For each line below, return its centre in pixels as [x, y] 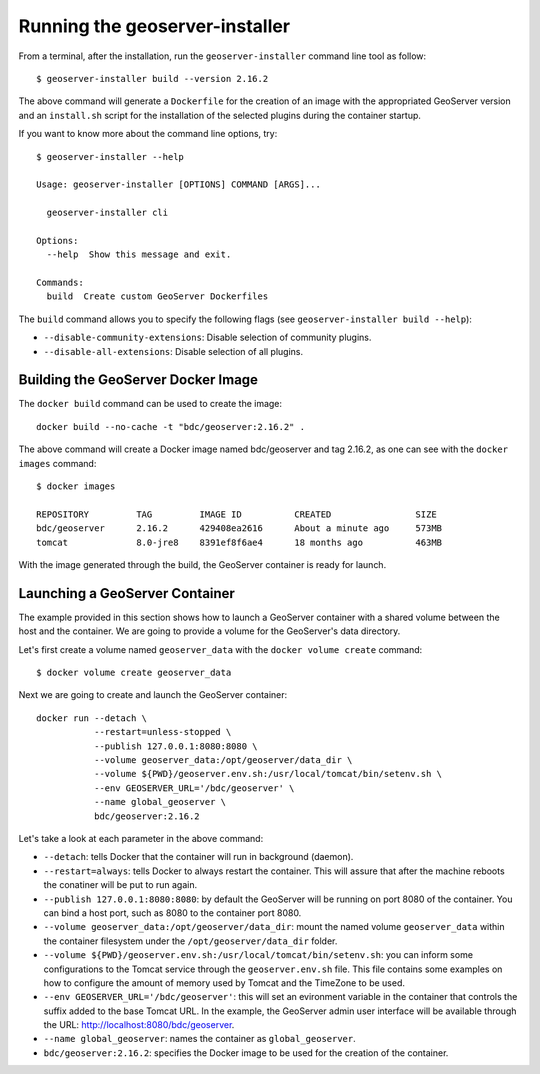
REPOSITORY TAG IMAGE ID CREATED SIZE [236, 514]
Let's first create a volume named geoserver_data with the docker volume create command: [220, 649]
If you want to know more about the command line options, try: [148, 134]
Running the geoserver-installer [154, 26]
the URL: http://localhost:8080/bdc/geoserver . [139, 1025]
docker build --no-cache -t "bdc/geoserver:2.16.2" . [170, 426]
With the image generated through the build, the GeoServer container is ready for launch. [202, 564]
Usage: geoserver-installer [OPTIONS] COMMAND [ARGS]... [179, 184]
